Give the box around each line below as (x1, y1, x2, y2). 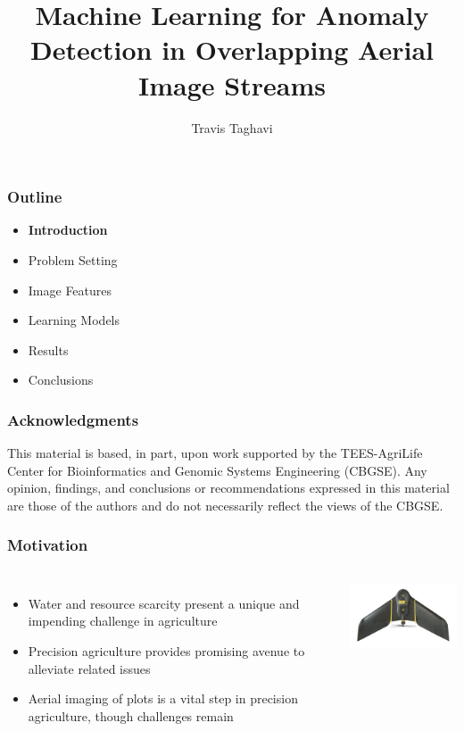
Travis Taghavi (191, 118, 273, 137)
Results (28, 340, 69, 359)
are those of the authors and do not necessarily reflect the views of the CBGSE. (7, 495, 443, 514)
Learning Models (28, 311, 120, 329)
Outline (7, 186, 62, 208)
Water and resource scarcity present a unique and (28, 594, 300, 612)
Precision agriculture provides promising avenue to (28, 641, 305, 660)
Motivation (7, 534, 88, 556)
